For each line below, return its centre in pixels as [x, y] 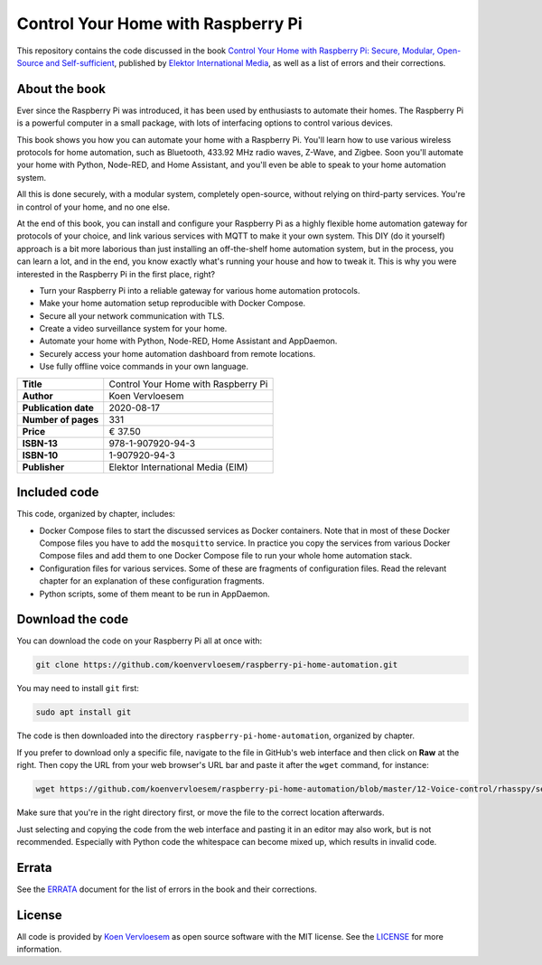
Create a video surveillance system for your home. [133, 329]
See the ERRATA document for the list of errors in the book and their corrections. [167, 889]
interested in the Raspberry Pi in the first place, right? [116, 274]
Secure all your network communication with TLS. [132, 315]
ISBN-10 [40, 454]
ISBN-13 [40, 443]
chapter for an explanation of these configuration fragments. [152, 581]
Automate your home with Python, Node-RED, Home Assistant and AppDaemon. [188, 341]
